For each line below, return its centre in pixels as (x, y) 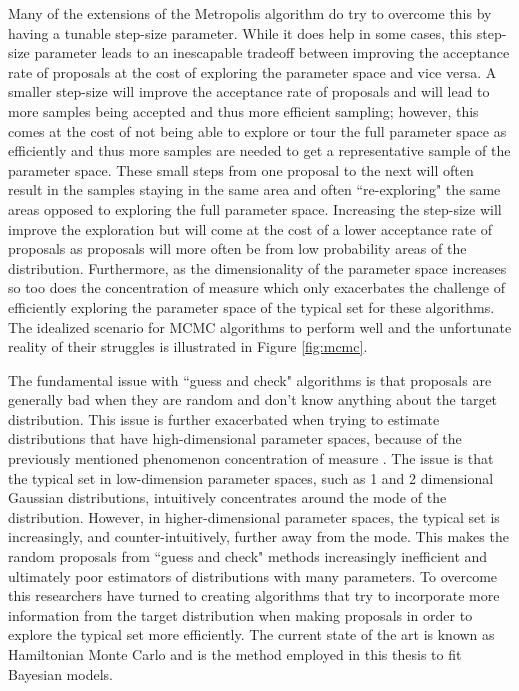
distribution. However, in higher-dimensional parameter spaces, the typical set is (254, 516)
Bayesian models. (60, 673)
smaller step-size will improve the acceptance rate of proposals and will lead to (249, 91)
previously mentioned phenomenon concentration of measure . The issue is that (251, 458)
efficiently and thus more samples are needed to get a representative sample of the (259, 150)
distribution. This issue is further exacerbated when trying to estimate (224, 418)
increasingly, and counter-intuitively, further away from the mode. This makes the (258, 536)
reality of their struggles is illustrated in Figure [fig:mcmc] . (188, 346)
